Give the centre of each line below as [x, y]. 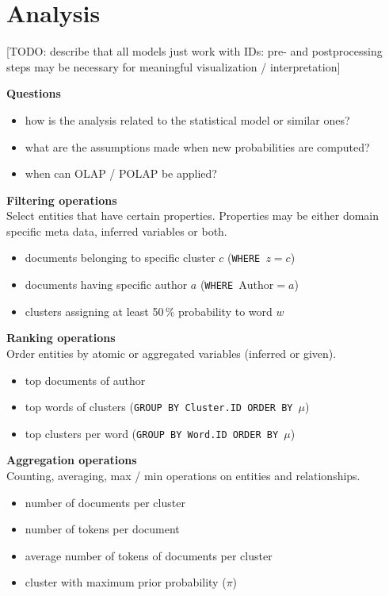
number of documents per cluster [105, 502]
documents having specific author [106, 285]
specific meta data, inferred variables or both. [117, 231]
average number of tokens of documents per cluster [149, 555]
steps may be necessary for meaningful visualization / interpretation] [174, 66]
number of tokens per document [102, 529]
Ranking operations [61, 338]
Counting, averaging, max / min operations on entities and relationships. [183, 476]
